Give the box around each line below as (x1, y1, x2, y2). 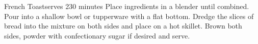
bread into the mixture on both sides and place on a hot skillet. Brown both (4, 20, 242, 31)
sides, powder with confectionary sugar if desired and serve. (4, 30, 190, 40)
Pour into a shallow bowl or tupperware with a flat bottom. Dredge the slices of (4, 10, 254, 21)
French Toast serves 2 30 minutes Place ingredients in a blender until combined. (4, 1, 249, 11)
